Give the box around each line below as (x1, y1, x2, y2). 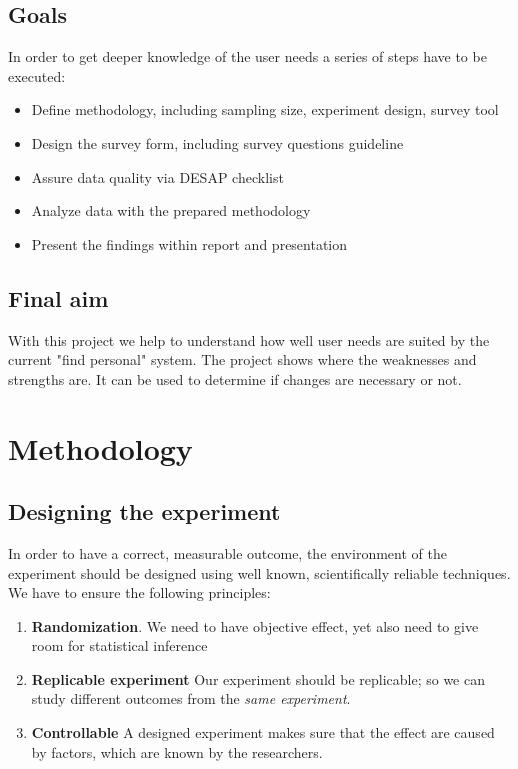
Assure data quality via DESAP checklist (31, 166, 284, 187)
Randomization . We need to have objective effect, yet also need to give (31, 615, 479, 636)
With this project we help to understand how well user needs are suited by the (8, 329, 490, 350)
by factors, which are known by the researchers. (31, 741, 323, 762)
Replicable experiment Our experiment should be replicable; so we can (31, 668, 485, 689)
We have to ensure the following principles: (8, 582, 271, 603)
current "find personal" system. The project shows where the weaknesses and (8, 349, 477, 370)
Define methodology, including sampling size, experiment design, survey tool (31, 99, 499, 120)
